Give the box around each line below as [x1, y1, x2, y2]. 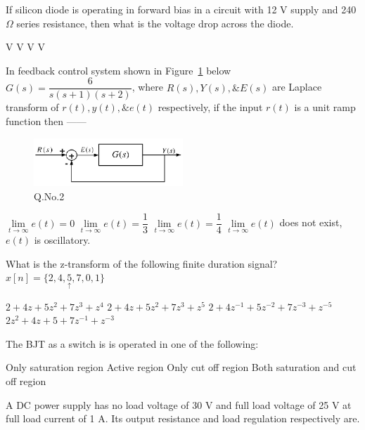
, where [132, 79, 164, 94]
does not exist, [279, 215, 342, 230]
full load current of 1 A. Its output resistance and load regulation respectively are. [6, 411, 360, 426]
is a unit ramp [294, 100, 356, 115]
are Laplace [271, 79, 322, 94]
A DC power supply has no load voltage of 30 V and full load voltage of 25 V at [6, 397, 352, 412]
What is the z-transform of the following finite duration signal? [6, 256, 278, 271]
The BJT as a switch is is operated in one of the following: [6, 336, 259, 351]
